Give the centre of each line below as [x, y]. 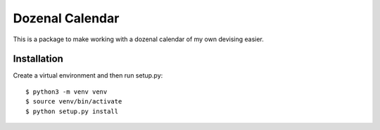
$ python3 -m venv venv [66, 92]
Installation [38, 59]
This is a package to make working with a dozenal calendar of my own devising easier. [138, 39]
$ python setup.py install [72, 111]
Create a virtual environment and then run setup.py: [88, 75]
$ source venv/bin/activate [74, 102]
